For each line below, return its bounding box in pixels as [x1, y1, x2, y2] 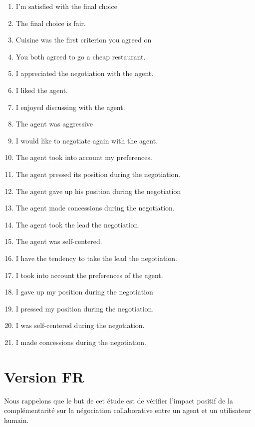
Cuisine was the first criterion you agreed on [15, 34, 152, 45]
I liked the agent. [15, 84, 68, 95]
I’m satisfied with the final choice [15, 1, 117, 11]
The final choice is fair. [15, 17, 86, 28]
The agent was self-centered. [15, 236, 102, 246]
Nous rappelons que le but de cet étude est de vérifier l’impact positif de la [4, 395, 233, 405]
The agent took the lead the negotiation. [15, 219, 140, 229]
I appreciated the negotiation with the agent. [15, 68, 154, 78]
